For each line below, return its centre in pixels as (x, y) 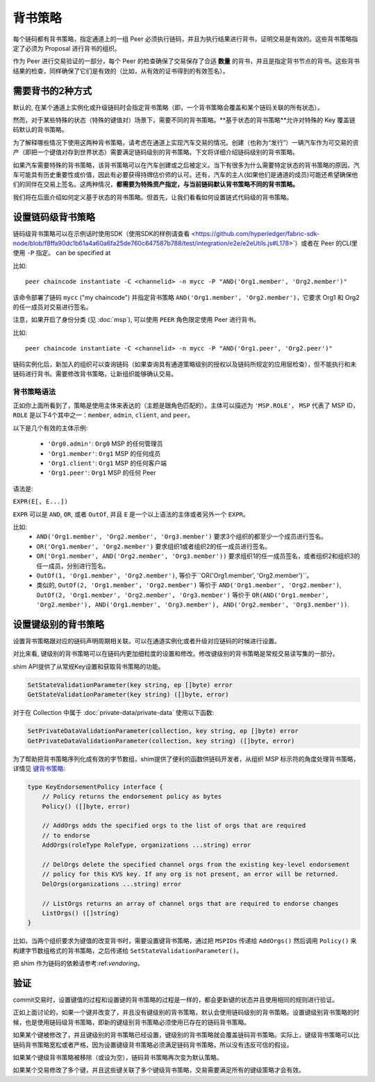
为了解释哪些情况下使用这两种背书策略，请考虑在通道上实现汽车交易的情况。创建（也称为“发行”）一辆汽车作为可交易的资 (186, 142)
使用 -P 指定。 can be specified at (62, 253)
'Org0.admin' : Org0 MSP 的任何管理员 (105, 443)
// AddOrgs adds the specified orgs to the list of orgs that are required (174, 826)
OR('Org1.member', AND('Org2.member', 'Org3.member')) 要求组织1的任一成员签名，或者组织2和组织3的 (198, 556)
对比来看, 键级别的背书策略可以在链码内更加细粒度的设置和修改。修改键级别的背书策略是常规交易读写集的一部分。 (176, 654)
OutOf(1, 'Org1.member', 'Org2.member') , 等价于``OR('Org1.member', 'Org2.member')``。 (175, 575)
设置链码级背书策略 (54, 217)
